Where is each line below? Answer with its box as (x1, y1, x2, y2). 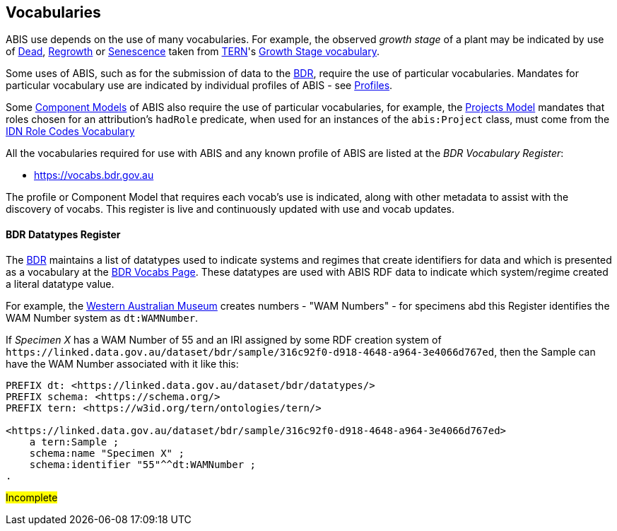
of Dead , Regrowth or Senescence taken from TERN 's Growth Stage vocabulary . (6, 45, 380, 58)
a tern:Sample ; (29, 436, 119, 448)
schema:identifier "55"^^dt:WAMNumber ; (29, 458, 257, 470)
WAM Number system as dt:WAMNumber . (6, 311, 199, 324)
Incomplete (6, 491, 58, 503)
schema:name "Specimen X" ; (29, 447, 184, 459)
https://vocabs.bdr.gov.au (34, 169, 154, 182)
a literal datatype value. (6, 277, 114, 290)
